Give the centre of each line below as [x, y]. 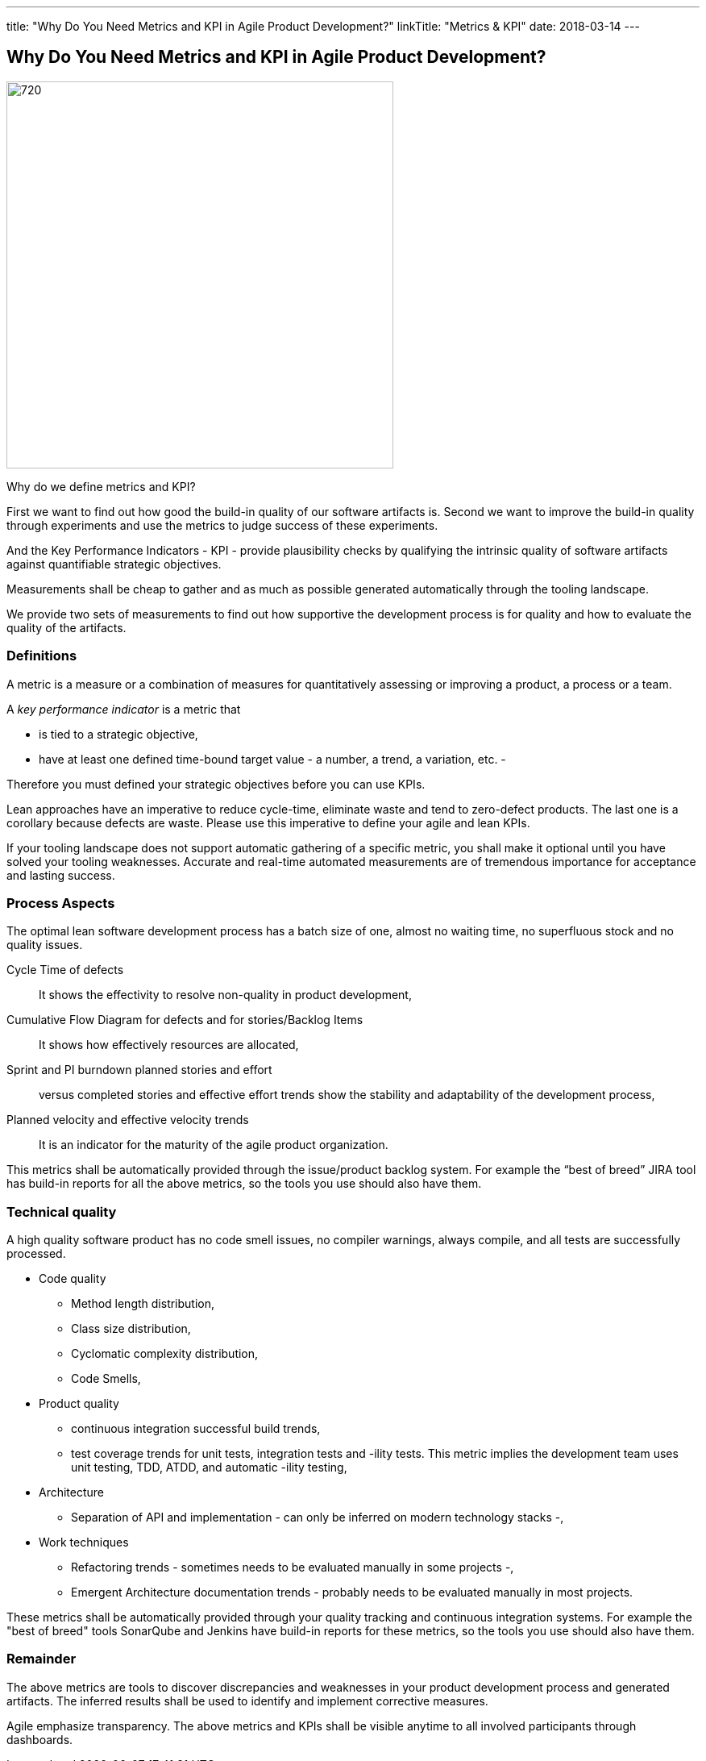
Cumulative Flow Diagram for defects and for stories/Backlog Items [185, 1020]
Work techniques [84, 1542]
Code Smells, [106, 1379]
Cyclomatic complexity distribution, [165, 1354]
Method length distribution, [143, 1304]
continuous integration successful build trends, [196, 1429]
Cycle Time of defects [65, 970]
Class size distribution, [131, 1329]
